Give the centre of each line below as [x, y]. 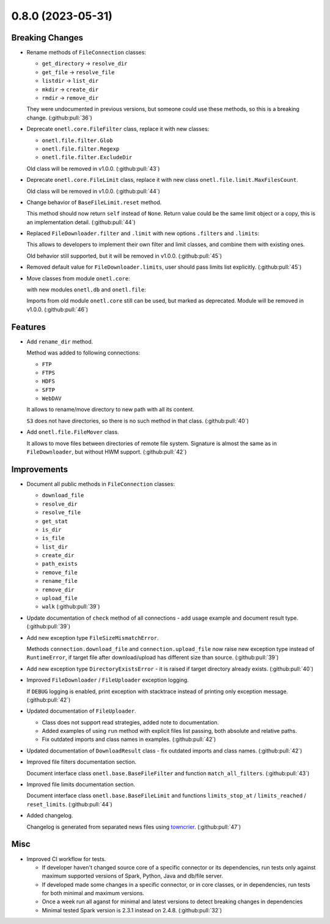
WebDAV [52, 399]
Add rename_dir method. [60, 341]
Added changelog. [50, 816]
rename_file [60, 581]
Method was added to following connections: [83, 353]
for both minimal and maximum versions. [93, 893]
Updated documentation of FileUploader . [82, 711]
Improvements [40, 469]
